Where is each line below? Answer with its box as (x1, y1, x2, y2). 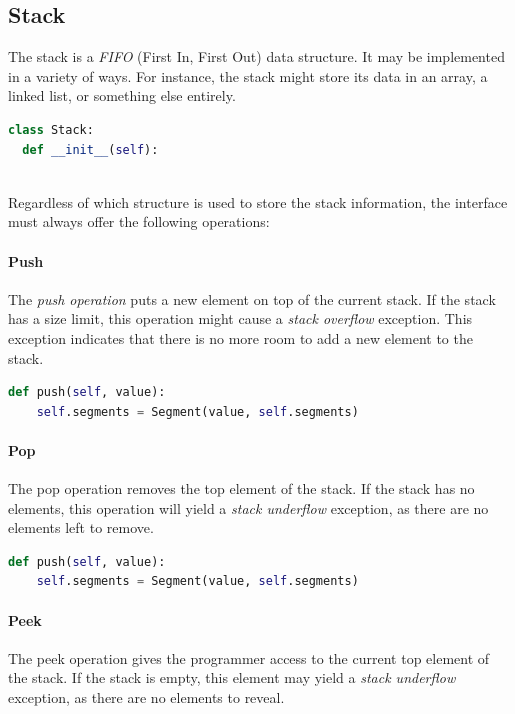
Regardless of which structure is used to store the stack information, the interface (8, 191, 508, 212)
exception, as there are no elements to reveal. (8, 687, 285, 708)
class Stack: (8, 122, 94, 137)
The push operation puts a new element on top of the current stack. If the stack (8, 288, 496, 309)
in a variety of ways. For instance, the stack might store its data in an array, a (8, 65, 488, 86)
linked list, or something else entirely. (8, 85, 236, 106)
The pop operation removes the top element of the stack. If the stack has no (8, 478, 475, 499)
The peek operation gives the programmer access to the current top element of (8, 647, 490, 668)
